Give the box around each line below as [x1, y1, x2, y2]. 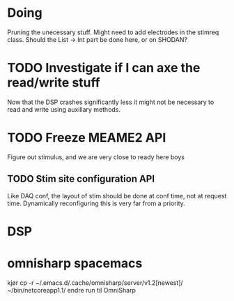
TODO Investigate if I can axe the [7, 60, 201, 76]
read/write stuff [7, 75, 101, 91]
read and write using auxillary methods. [7, 105, 120, 113]
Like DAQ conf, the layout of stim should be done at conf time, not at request [7, 191, 227, 200]
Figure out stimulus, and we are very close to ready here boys [7, 152, 185, 161]
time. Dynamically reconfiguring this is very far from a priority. [7, 199, 186, 207]
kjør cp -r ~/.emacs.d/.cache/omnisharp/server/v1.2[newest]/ [7, 278, 183, 287]
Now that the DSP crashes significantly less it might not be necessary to [7, 98, 214, 106]
